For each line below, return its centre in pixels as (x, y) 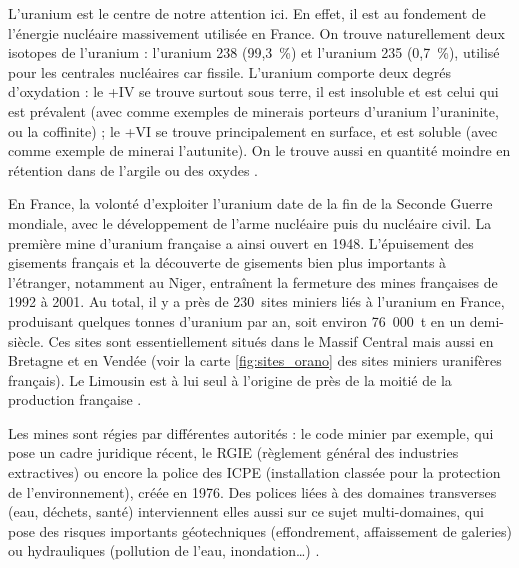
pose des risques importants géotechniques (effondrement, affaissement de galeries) (260, 530)
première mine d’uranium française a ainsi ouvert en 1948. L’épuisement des (241, 242)
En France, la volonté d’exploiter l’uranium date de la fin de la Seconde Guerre (250, 203)
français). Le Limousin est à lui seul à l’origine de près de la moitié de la (230, 379)
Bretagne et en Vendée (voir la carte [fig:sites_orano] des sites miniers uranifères (255, 360)
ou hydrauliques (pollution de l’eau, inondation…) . (164, 550)
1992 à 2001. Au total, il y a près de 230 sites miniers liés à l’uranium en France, (256, 301)
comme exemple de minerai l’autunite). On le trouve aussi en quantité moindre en (259, 150)
